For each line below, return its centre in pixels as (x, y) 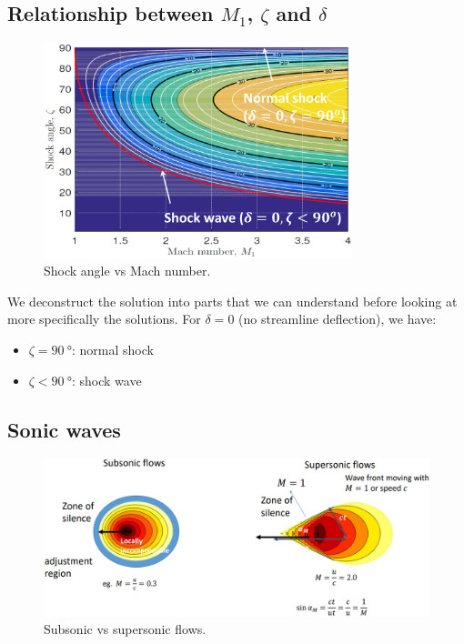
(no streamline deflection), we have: (338, 319)
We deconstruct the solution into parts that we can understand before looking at (232, 301)
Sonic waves (64, 429)
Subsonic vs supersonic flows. (125, 629)
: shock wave (106, 380)
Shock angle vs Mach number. (127, 271)
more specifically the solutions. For (104, 319)
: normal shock (112, 350)
